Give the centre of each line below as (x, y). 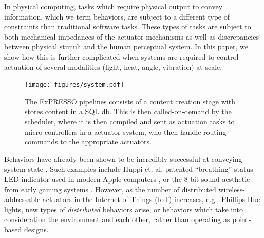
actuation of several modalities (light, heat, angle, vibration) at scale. (113, 67)
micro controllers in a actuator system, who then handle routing (126, 131)
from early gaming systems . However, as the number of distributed (110, 189)
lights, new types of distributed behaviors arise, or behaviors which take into (124, 209)
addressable (22, 199)
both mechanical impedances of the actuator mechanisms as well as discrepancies (131, 36)
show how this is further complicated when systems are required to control (121, 56)
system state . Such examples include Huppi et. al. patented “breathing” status (129, 169)
